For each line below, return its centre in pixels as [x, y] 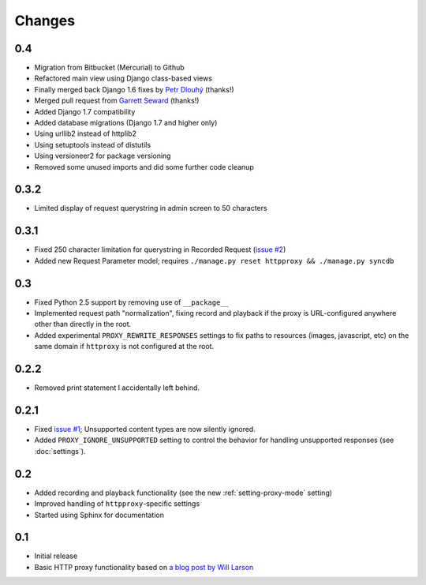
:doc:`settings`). [60, 451]
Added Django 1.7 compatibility [85, 111]
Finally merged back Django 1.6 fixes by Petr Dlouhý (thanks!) [134, 89]
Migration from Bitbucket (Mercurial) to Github [109, 68]
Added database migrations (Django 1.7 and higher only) [126, 123]
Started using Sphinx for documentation [99, 515]
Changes [45, 21]
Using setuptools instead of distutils [93, 144]
